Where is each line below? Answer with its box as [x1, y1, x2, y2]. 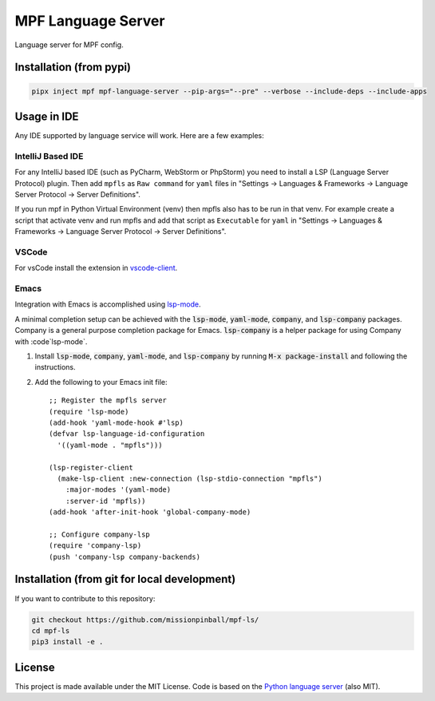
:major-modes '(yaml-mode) [65, 485, 172, 494]
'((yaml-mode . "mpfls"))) [57, 440, 163, 450]
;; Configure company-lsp [49, 529, 151, 539]
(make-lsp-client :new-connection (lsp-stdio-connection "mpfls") [57, 473, 322, 483]
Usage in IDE [14, 109, 79, 123]
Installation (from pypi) [14, 61, 132, 74]
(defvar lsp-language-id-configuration [49, 430, 205, 438]
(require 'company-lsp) [49, 541, 142, 550]
